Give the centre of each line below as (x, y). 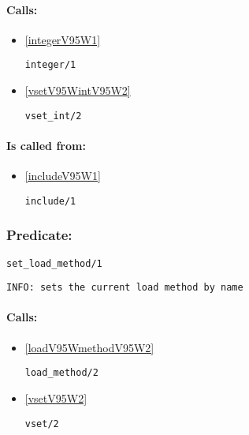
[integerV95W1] (63, 39)
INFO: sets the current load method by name (125, 288)
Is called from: (46, 145)
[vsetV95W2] (56, 397)
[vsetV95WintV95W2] (78, 90)
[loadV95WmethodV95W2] (89, 347)
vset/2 (42, 424)
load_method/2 (61, 373)
